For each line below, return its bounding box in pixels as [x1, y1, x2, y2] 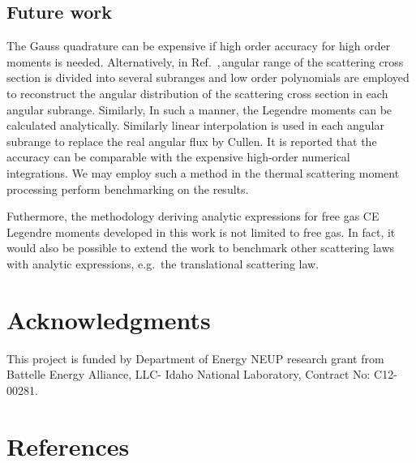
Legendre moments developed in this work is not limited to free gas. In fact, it [6, 223, 396, 240]
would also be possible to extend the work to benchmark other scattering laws [6, 239, 395, 256]
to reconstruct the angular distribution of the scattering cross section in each [6, 84, 388, 101]
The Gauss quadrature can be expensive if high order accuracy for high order [6, 37, 391, 54]
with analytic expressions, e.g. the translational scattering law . [6, 255, 320, 272]
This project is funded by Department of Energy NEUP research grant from [6, 349, 384, 367]
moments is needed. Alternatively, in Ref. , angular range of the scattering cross [6, 53, 404, 70]
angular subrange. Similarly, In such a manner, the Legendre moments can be [6, 101, 392, 118]
